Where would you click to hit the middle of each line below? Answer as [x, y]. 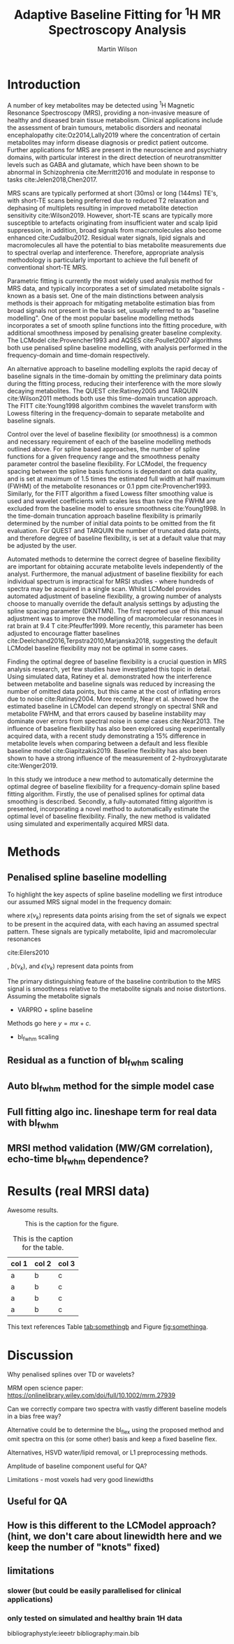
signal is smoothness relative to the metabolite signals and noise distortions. [117, 989]
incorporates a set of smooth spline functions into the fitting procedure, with [117, 325]
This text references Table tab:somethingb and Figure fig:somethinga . [108, 1327]
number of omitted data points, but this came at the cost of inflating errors [114, 691]
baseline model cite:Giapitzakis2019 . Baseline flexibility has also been [107, 750]
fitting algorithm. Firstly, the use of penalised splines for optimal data [106, 794]
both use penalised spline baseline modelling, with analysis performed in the [117, 347]
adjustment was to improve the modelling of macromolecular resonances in [116, 618]
